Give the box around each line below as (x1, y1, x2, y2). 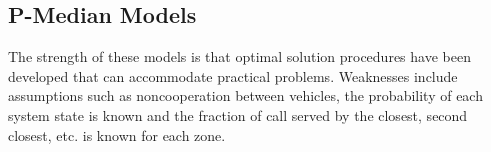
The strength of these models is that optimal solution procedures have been (8, 46, 471, 67)
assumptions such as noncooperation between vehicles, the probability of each (8, 85, 483, 106)
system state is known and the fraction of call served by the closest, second (8, 104, 468, 125)
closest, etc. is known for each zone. (8, 124, 226, 145)
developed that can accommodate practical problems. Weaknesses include (8, 65, 458, 86)
